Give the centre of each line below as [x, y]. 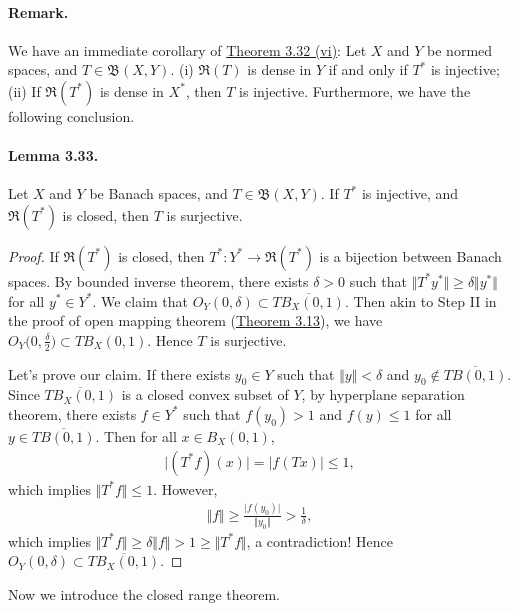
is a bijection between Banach [410, 255]
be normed [460, 49]
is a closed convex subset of [205, 394]
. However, [185, 488]
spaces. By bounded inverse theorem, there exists [158, 280]
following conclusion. [71, 115]
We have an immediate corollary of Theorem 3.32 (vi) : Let [187, 49]
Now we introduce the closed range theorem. [144, 593]
